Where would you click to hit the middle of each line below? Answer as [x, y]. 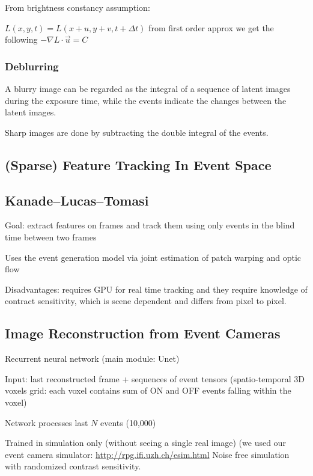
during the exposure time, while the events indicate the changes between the [146, 100]
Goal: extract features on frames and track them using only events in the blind [150, 225]
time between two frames [51, 236]
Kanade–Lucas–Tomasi [77, 200]
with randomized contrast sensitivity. [73, 466]
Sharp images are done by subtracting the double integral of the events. [137, 132]
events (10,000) [128, 422]
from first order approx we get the [211, 27]
